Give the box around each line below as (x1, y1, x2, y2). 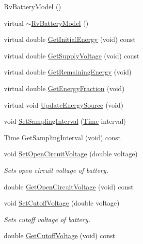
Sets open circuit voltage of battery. (4, 165, 109, 175)
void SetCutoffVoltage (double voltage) (4, 198, 120, 208)
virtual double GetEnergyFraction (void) (4, 83, 125, 93)
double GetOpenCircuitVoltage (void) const (4, 181, 134, 191)
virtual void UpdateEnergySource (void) (4, 99, 124, 110)
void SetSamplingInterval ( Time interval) (4, 116, 126, 126)
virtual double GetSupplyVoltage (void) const (4, 50, 140, 60)
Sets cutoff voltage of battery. (4, 214, 91, 224)
